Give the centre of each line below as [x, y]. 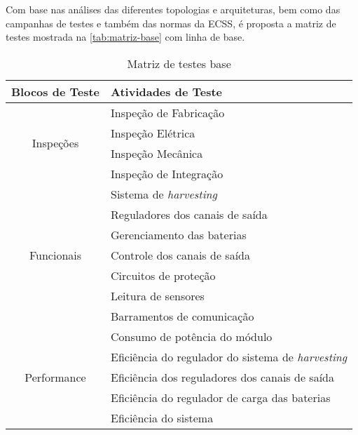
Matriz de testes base [179, 63]
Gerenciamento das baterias [179, 234]
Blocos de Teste [56, 91]
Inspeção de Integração [167, 173]
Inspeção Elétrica [153, 133]
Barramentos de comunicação [183, 316]
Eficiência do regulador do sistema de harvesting [229, 356]
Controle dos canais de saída [180, 255]
